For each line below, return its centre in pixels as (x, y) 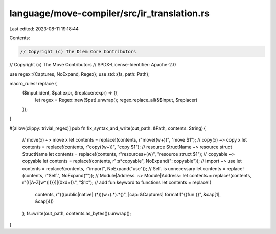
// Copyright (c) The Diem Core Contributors (78, 51)
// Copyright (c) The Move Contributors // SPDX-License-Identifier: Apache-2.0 (93, 64)
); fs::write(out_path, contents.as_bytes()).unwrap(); (77, 213)
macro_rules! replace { (33, 83)
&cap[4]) (44, 201)
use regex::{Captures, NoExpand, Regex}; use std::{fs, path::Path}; (80, 74)
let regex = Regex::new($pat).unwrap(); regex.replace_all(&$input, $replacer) (116, 100)
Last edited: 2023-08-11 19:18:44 (44, 29)
